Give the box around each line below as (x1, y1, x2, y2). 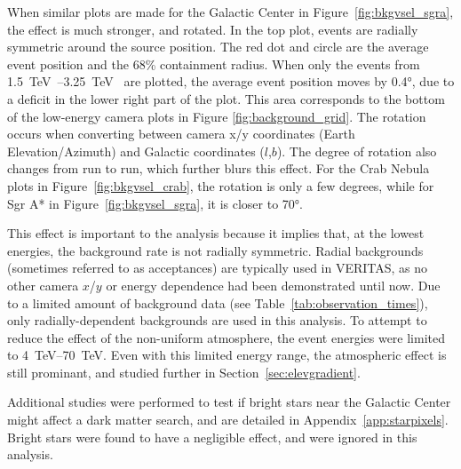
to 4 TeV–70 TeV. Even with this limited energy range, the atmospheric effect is (7, 346, 447, 364)
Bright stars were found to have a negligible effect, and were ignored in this (7, 427, 417, 446)
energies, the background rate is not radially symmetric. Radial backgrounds (7, 241, 424, 259)
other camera (7, 275, 79, 294)
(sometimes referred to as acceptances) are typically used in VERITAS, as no (7, 258, 428, 277)
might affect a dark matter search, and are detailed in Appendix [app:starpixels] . (7, 410, 449, 429)
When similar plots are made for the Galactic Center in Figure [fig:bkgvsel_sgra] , (7, 3, 454, 20)
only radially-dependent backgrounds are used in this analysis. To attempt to (7, 311, 427, 330)
